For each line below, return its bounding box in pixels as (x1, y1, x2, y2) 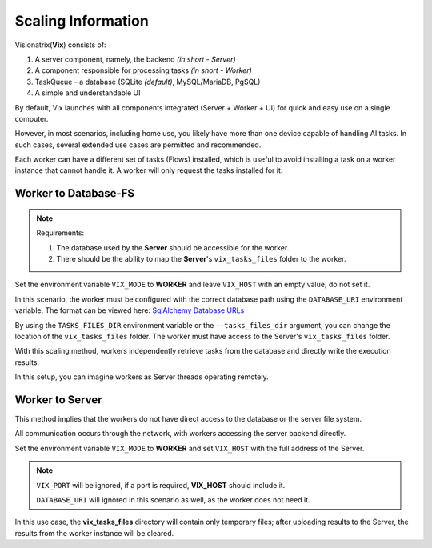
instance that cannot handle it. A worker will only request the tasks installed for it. (14, 166, 283, 175)
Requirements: (36, 228, 84, 238)
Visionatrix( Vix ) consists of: (14, 40, 107, 50)
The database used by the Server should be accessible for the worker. (56, 242, 290, 252)
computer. (14, 114, 49, 123)
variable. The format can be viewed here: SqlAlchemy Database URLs (14, 306, 245, 315)
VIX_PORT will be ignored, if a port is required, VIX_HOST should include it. (36, 480, 286, 490)
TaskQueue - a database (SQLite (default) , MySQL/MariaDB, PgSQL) (34, 77, 261, 86)
